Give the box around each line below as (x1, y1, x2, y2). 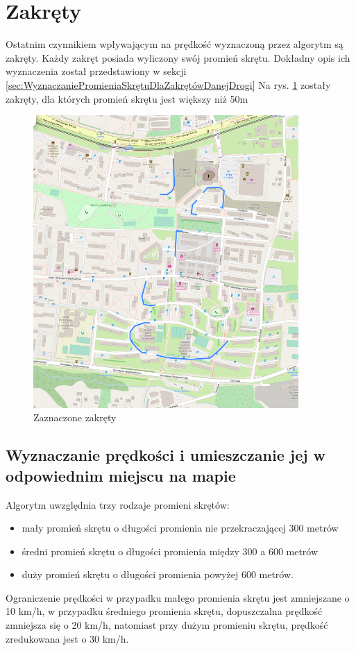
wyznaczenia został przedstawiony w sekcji (6, 64, 187, 78)
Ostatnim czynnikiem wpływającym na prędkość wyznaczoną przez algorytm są (6, 37, 344, 51)
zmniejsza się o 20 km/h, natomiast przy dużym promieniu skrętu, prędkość (6, 618, 328, 632)
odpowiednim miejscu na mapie (6, 464, 236, 486)
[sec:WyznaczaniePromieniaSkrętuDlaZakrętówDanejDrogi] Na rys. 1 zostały (6, 77, 331, 92)
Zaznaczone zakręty (33, 410, 117, 425)
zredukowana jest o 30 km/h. (6, 631, 129, 645)
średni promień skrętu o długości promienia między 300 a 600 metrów (22, 543, 319, 558)
